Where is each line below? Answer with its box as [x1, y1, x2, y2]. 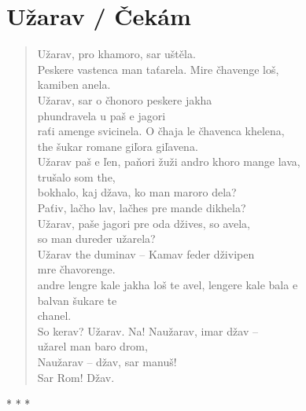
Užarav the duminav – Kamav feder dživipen [37, 245, 255, 262]
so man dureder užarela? [37, 230, 156, 247]
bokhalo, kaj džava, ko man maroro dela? [37, 184, 237, 200]
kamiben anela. [37, 76, 111, 93]
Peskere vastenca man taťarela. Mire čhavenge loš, [37, 61, 279, 77]
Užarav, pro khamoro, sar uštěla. [37, 46, 196, 62]
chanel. [37, 307, 72, 324]
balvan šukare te [37, 292, 117, 308]
